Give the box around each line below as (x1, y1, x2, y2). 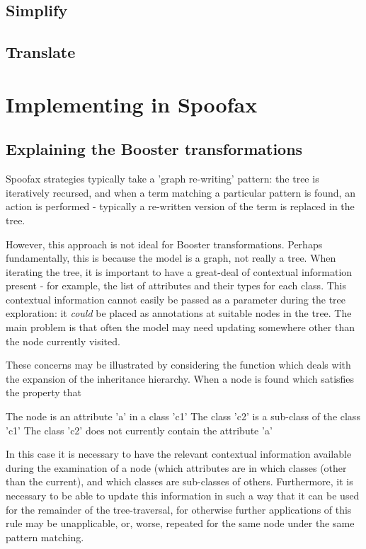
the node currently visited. (6, 333, 120, 348)
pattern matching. (6, 529, 84, 544)
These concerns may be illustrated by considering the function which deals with (6, 357, 351, 372)
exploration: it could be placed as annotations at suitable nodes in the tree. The (6, 306, 352, 320)
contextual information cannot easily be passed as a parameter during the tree (6, 291, 346, 306)
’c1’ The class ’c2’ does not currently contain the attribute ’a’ (6, 422, 273, 437)
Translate (6, 41, 76, 63)
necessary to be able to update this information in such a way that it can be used (6, 488, 360, 503)
